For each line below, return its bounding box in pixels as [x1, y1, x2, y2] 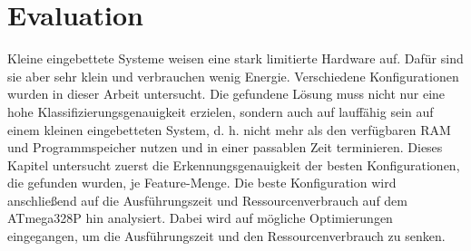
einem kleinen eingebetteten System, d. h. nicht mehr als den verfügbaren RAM [7, 120, 451, 139]
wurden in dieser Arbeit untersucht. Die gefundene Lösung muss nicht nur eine [7, 84, 446, 103]
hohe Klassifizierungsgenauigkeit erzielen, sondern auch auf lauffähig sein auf [7, 101, 434, 121]
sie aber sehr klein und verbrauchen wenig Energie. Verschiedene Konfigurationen [7, 66, 459, 85]
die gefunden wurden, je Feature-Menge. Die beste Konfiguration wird [7, 173, 397, 192]
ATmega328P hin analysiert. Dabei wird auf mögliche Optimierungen [7, 208, 393, 227]
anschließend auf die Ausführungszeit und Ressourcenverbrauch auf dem [7, 190, 407, 209]
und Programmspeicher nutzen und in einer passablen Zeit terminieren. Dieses [7, 138, 443, 157]
